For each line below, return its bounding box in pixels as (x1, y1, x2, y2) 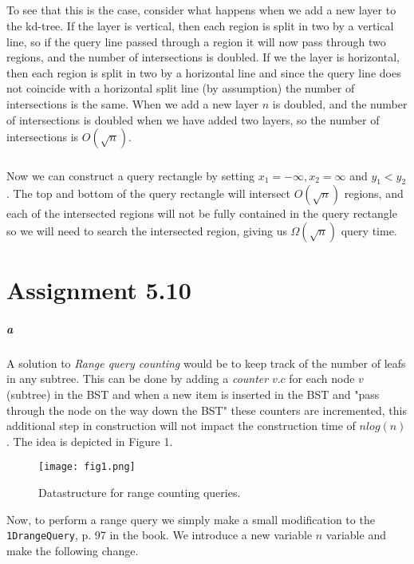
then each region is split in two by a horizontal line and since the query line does (6, 64, 401, 81)
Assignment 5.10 (6, 274, 191, 306)
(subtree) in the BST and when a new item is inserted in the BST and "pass (6, 386, 380, 403)
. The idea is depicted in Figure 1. (6, 432, 173, 449)
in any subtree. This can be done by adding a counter (6, 370, 269, 387)
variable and (325, 527, 386, 543)
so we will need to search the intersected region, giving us (6, 222, 287, 239)
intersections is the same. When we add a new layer (6, 95, 259, 112)
